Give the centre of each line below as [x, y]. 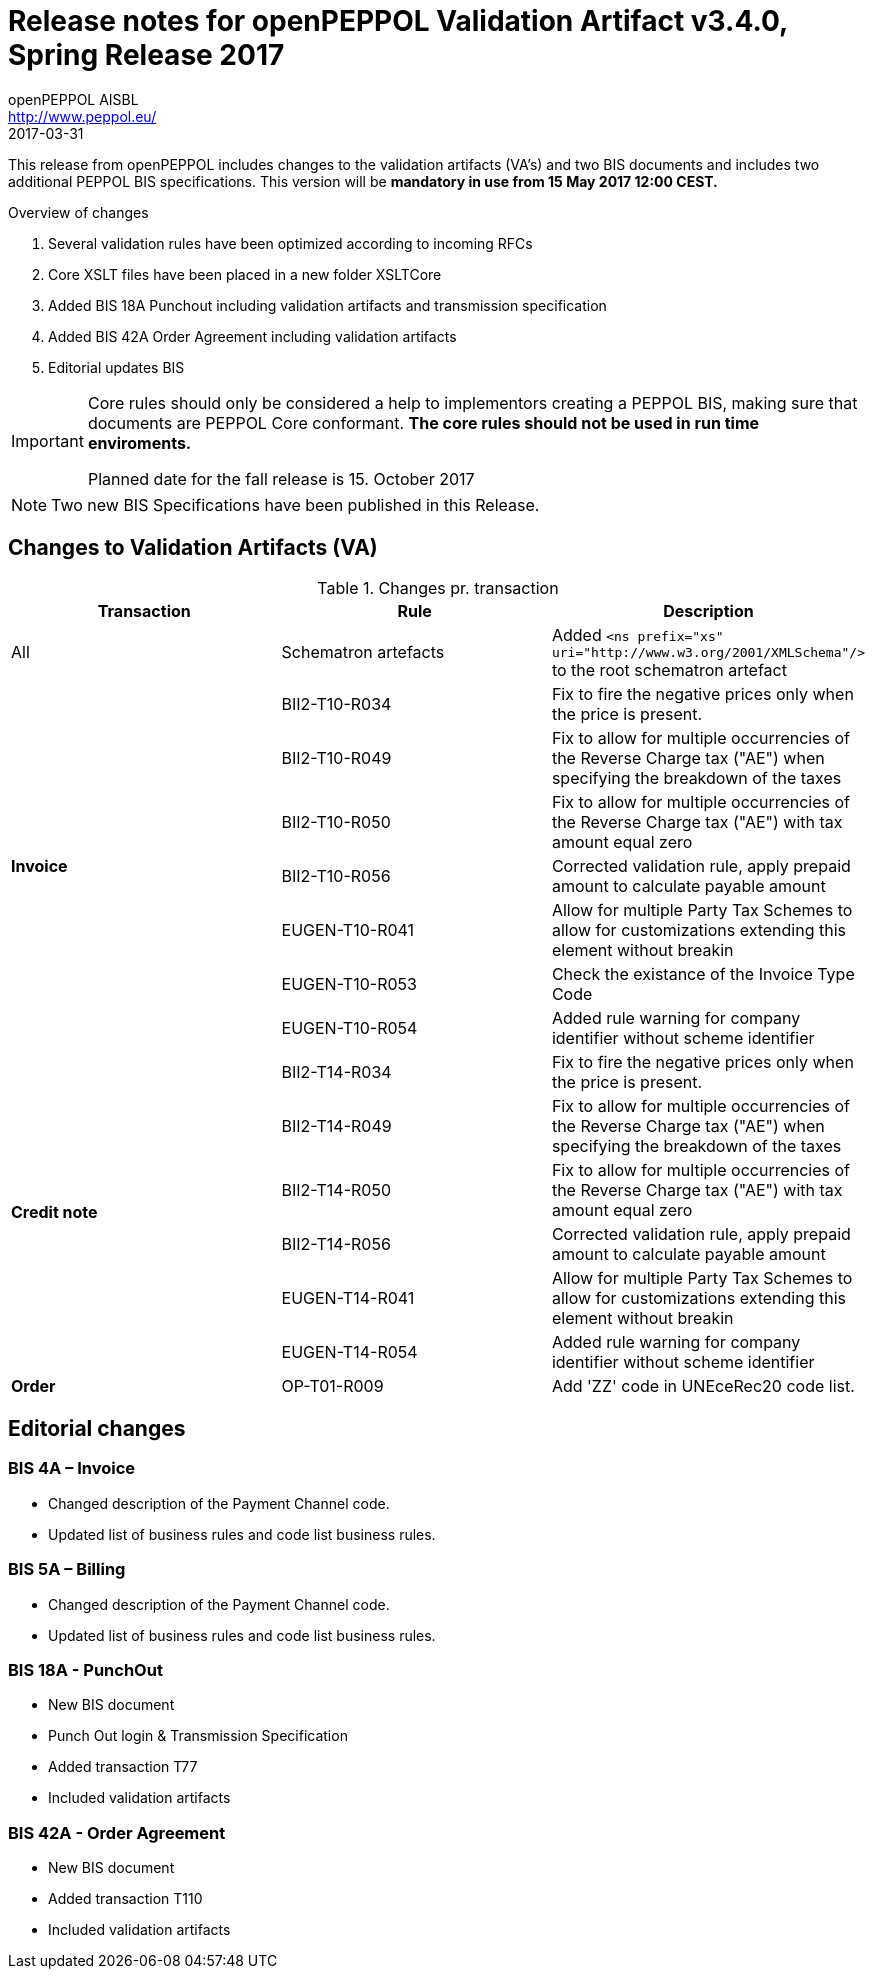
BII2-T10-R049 [336, 757]
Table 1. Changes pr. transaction [438, 587]
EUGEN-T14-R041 [348, 1297]
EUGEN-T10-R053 [349, 983]
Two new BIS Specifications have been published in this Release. [295, 504]
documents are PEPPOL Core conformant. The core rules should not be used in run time [423, 422]
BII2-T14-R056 [336, 1243]
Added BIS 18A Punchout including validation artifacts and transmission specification [327, 305]
